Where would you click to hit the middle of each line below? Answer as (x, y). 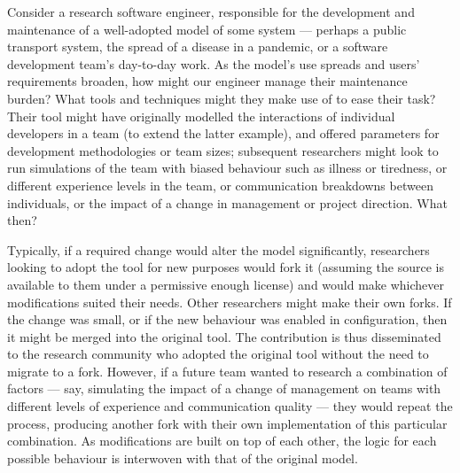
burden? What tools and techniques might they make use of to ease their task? (222, 98)
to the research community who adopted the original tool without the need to (218, 354)
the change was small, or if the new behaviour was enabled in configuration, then (227, 319)
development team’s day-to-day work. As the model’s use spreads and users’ (214, 63)
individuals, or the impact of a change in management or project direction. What (227, 202)
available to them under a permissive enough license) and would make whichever (226, 284)
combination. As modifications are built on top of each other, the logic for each (222, 441)
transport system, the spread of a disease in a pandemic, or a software (198, 47)
